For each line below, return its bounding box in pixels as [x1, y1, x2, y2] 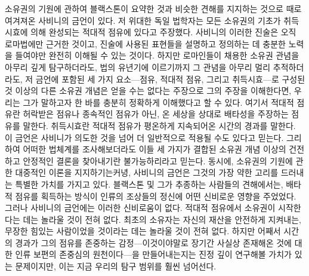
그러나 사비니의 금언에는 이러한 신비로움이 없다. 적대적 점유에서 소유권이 [5, 201, 276, 214]
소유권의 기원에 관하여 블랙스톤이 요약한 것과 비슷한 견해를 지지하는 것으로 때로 [5, 2, 302, 14]
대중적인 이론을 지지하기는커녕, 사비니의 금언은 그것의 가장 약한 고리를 [15, 166, 279, 179]
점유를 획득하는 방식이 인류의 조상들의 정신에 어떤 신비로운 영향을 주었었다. [15, 189, 296, 202]
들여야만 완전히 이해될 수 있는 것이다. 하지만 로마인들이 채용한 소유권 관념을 [15, 49, 299, 62]
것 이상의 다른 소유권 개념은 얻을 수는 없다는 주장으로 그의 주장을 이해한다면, [5, 84, 292, 97]
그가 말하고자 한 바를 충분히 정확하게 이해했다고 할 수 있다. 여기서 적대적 [23, 96, 294, 108]
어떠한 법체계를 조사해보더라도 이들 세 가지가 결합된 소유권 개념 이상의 [23, 143, 286, 155]
